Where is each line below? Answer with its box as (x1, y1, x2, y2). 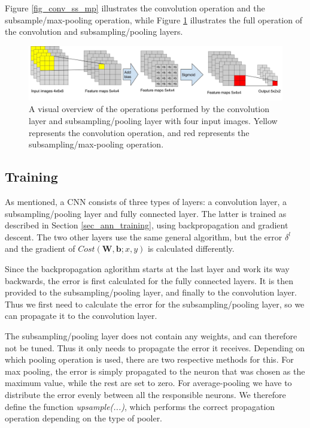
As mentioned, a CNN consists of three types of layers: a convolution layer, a (5, 195, 287, 208)
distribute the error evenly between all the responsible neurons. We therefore (5, 388, 286, 400)
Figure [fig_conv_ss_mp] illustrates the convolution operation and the (5, 2, 265, 14)
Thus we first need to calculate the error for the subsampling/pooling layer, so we (5, 297, 305, 310)
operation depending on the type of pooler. (5, 412, 163, 424)
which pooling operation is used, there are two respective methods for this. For (5, 353, 294, 366)
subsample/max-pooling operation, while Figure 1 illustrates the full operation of (5, 13, 302, 26)
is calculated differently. (147, 242, 235, 255)
